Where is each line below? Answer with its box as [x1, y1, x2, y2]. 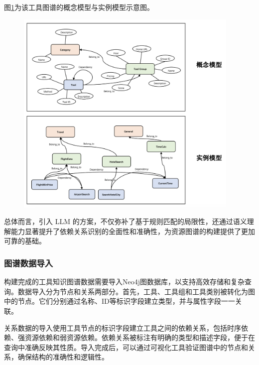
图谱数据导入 [4, 256, 53, 269]
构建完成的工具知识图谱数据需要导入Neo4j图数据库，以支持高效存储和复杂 [4, 276, 245, 287]
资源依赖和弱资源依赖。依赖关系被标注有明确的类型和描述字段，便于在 [24, 332, 255, 343]
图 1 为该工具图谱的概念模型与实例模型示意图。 [4, 2, 154, 12]
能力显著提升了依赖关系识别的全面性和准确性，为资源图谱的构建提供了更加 [10, 226, 255, 236]
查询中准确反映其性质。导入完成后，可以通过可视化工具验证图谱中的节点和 [4, 342, 248, 352]
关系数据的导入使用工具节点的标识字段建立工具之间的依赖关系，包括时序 [4, 322, 241, 333]
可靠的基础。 [4, 236, 46, 246]
